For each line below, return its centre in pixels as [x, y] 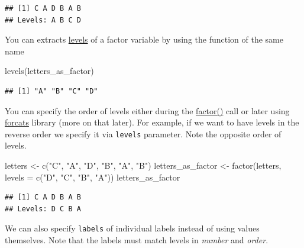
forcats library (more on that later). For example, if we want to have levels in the [152, 122]
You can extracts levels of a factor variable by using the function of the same [144, 39]
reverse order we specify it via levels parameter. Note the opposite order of [143, 133]
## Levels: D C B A [43, 209]
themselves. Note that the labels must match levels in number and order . [137, 240]
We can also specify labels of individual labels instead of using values [132, 228]
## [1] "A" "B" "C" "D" [51, 91]
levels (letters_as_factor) [49, 71]
